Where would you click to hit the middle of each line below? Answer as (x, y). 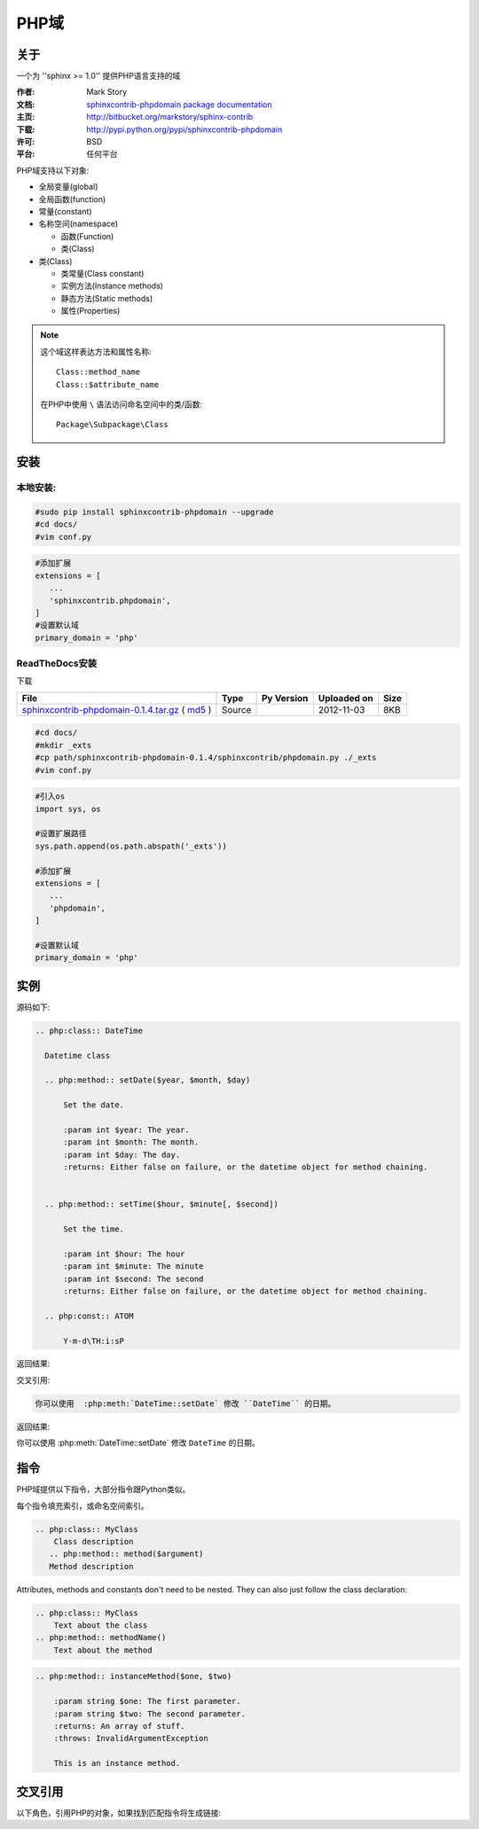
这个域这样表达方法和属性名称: (96, 351)
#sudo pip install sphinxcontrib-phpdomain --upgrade (154, 512)
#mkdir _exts (63, 745)
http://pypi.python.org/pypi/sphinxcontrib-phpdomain (185, 129)
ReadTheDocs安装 (57, 663)
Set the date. (94, 1105)
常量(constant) (65, 211)
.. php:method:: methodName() (101, 1638)
